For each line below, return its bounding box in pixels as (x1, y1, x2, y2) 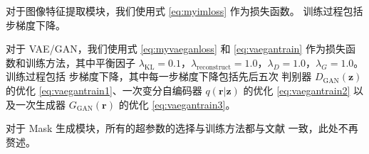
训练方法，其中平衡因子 (25, 55, 135, 70)
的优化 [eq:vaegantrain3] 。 (118, 97, 236, 111)
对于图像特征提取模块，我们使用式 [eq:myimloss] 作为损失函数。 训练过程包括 (6, 4, 363, 18)
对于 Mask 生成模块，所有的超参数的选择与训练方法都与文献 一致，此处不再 (6, 121, 358, 136)
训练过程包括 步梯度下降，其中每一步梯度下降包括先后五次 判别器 (6, 69, 312, 84)
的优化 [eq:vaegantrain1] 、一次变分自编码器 (6, 82, 202, 97)
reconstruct (197, 63, 232, 71)
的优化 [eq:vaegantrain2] (243, 82, 350, 97)
